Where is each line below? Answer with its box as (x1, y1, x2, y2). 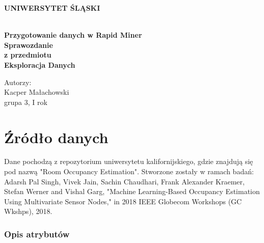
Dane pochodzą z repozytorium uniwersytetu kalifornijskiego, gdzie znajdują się (4, 156, 253, 167)
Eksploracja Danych (4, 59, 75, 70)
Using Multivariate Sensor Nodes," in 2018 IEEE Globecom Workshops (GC (4, 196, 242, 206)
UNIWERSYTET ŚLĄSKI (4, 3, 100, 13)
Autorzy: (4, 76, 32, 87)
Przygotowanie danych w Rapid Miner (4, 30, 142, 40)
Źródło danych (4, 126, 109, 147)
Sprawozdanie (4, 39, 53, 50)
